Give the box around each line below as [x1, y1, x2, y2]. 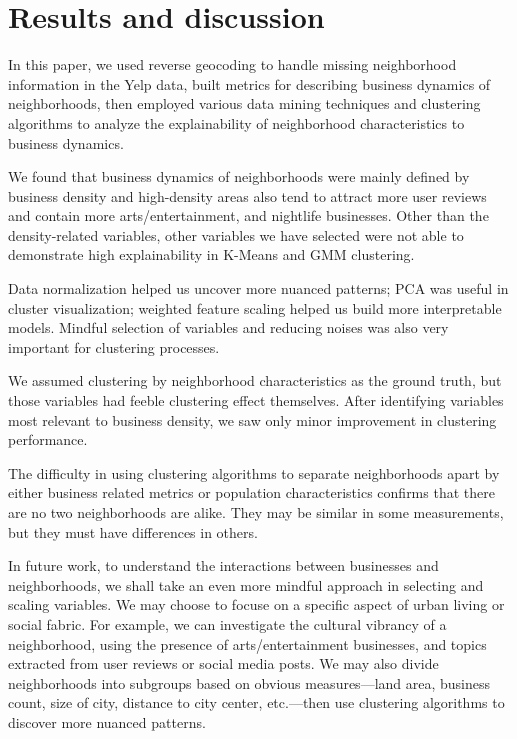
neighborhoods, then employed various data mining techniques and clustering [8, 93, 481, 114]
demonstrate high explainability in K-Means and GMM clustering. [8, 244, 415, 265]
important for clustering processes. [8, 336, 220, 357]
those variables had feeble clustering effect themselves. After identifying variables [8, 390, 504, 411]
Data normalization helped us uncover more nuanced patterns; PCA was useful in [8, 278, 509, 299]
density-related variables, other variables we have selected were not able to [8, 224, 464, 245]
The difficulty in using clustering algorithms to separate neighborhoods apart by [8, 462, 500, 483]
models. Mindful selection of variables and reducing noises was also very [8, 317, 449, 338]
